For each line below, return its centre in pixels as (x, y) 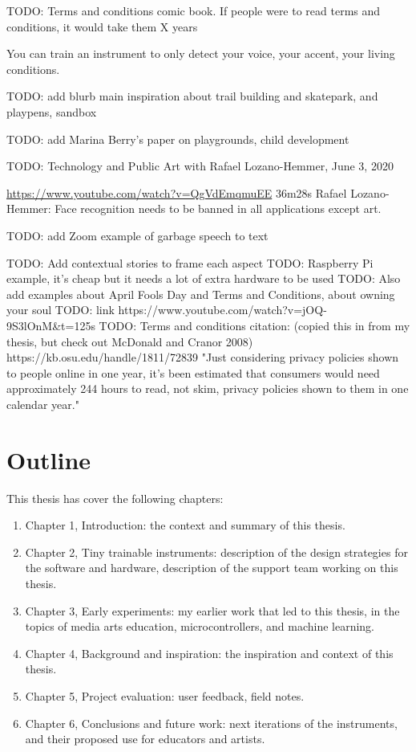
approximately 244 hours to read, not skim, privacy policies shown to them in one (208, 388)
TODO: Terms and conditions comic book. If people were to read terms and (194, 10)
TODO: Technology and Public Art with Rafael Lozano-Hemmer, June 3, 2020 (200, 166)
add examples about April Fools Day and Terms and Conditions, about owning (201, 294)
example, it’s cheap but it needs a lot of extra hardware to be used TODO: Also (204, 278)
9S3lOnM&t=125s (51, 325)
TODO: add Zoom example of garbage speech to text (137, 235)
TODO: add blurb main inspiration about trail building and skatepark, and (192, 96)
